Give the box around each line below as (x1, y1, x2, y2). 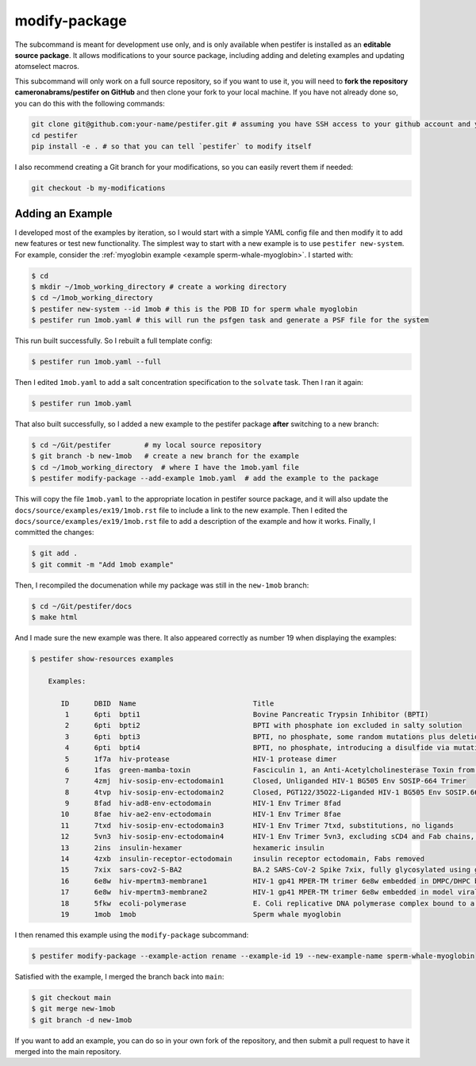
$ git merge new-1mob (31, 1004, 116, 1014)
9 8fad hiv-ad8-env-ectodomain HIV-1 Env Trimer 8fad (64, 799, 341, 808)
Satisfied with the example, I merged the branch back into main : (14, 972, 225, 981)
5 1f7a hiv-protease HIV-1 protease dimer (64, 754, 337, 764)
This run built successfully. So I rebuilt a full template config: (14, 336, 213, 345)
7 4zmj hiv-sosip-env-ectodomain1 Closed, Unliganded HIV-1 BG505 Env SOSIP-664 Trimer (64, 776, 467, 786)
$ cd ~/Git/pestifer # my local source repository (31, 441, 262, 449)
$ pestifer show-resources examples (31, 655, 175, 663)
